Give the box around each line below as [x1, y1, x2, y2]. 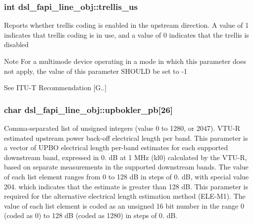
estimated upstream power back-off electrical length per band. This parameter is [4, 132, 248, 143]
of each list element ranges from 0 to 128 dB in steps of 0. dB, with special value [4, 171, 249, 181]
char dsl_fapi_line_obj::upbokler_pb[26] [4, 103, 173, 115]
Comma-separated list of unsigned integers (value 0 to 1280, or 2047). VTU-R [4, 123, 240, 133]
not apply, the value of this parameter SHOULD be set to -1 [4, 65, 188, 76]
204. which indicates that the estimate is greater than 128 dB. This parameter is [4, 181, 249, 191]
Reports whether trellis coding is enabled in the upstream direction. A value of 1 [4, 20, 249, 30]
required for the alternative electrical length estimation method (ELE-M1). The [4, 191, 246, 201]
